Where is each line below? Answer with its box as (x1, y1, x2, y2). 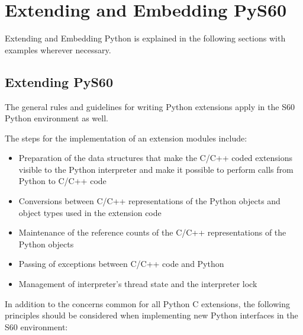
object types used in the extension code (18, 206, 162, 218)
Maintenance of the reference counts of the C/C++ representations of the (18, 226, 286, 239)
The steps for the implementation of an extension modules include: (5, 131, 247, 144)
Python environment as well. (5, 112, 108, 124)
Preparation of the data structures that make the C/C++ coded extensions (18, 152, 293, 164)
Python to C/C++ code (18, 175, 107, 187)
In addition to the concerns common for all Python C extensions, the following (5, 297, 290, 310)
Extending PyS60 (5, 72, 113, 91)
